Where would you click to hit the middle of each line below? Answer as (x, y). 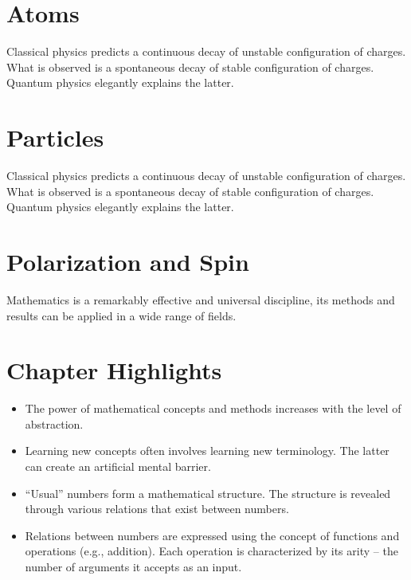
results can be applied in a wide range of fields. (121, 315)
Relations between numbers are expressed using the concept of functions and (212, 535)
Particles (55, 137)
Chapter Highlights (114, 370)
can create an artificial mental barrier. (118, 466)
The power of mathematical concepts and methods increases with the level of (213, 408)
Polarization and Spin (128, 261)
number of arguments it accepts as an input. (133, 566)
